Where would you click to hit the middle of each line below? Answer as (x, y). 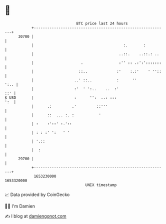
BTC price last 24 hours (102, 23)
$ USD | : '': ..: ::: (61, 98)
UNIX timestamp (101, 185)
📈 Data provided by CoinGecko (37, 195)
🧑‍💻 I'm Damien (20, 206)
